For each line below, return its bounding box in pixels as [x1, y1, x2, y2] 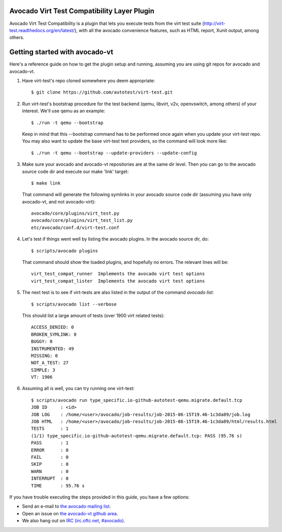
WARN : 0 [31, 468, 69, 474]
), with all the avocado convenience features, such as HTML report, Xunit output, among [74, 27, 259, 33]
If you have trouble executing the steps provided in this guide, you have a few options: [9, 494, 190, 500]
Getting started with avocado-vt [9, 48, 114, 56]
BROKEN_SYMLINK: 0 [31, 331, 77, 337]
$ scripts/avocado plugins [31, 248, 98, 254]
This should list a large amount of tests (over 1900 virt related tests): [22, 312, 165, 318]
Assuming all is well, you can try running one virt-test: [22, 386, 135, 392]
